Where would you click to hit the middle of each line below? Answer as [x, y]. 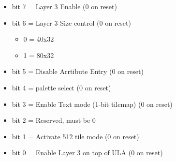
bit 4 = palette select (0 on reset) [61, 87]
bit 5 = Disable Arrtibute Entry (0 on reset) [78, 71]
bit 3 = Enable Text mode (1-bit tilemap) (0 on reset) [92, 104]
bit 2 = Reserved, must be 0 [54, 120]
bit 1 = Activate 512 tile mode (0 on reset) [75, 136]
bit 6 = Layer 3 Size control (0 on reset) [71, 22]
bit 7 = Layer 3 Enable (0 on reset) [64, 6]
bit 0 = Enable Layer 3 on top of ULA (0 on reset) [87, 153]
